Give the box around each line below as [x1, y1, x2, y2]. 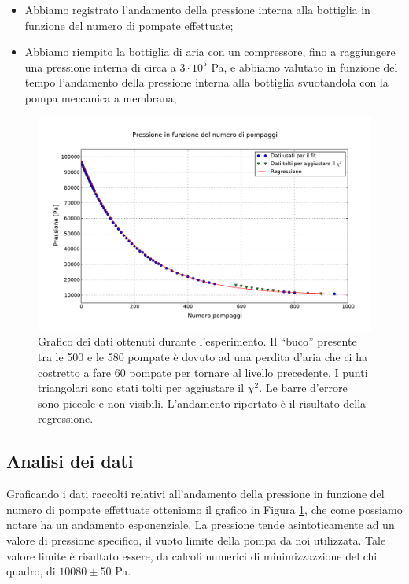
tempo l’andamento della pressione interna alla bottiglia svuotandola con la [24, 74, 389, 91]
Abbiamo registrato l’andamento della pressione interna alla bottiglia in [24, 2, 370, 17]
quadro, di [6, 563, 56, 579]
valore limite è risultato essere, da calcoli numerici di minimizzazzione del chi [6, 547, 378, 564]
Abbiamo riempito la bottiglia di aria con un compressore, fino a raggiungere [24, 43, 396, 60]
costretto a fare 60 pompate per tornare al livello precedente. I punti [38, 364, 368, 380]
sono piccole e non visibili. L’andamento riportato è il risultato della [38, 394, 367, 411]
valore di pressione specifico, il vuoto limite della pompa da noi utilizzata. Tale [6, 531, 386, 548]
